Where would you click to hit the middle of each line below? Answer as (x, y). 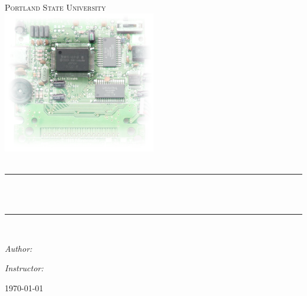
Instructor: (24, 268)
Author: (19, 248)
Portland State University (55, 7)
